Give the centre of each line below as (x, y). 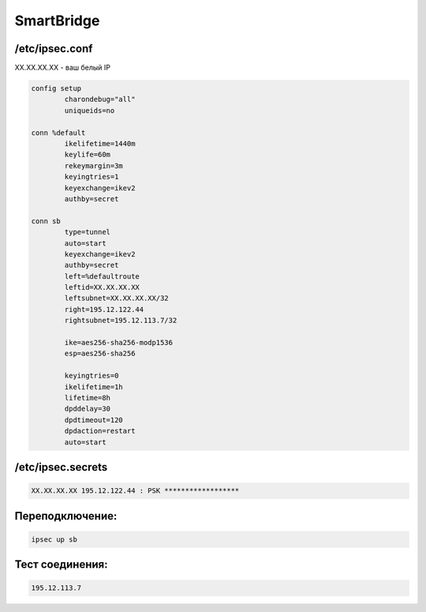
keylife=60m (87, 155)
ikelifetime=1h (94, 387)
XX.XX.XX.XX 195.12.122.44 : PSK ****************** (135, 491)
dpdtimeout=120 (94, 420)
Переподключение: (66, 516)
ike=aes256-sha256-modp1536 (119, 343)
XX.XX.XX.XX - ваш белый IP (62, 68)
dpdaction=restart (100, 431)
